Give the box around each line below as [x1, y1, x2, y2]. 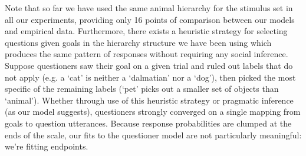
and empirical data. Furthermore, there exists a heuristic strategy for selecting [5, 25, 288, 37]
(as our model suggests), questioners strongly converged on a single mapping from [5, 105, 301, 118]
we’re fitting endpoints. [5, 140, 88, 152]
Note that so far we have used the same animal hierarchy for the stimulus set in [5, 2, 293, 14]
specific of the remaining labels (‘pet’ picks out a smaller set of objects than [5, 82, 279, 95]
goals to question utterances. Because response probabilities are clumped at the [5, 117, 292, 129]
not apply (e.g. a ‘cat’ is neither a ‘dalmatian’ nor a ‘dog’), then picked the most [5, 71, 296, 83]
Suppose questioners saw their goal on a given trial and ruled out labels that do [5, 59, 293, 71]
